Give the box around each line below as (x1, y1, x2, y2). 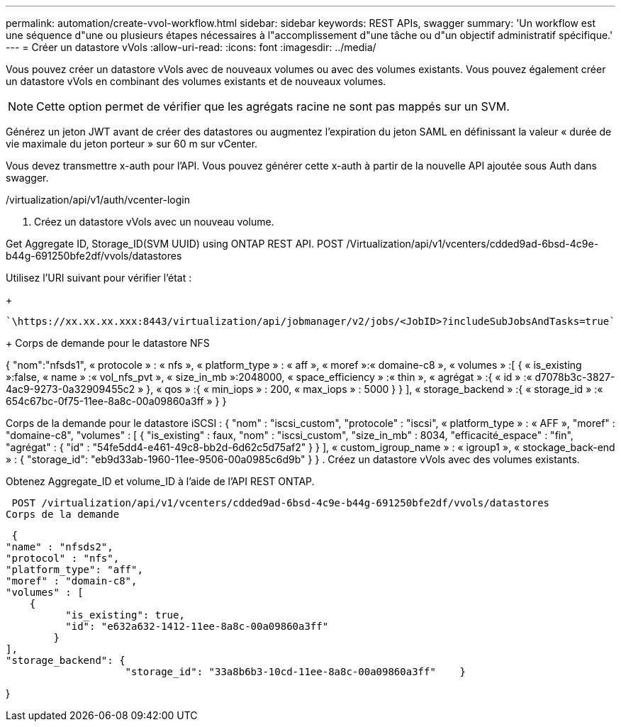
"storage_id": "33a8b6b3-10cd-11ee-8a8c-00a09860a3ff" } (125, 666, 466, 677)
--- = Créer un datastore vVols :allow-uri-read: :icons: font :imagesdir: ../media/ (6, 41, 376, 53)
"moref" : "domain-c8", (6, 575, 138, 587)
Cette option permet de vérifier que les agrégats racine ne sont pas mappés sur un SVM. (36, 99, 510, 113)
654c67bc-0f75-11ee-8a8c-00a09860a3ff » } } (6, 395, 227, 407)
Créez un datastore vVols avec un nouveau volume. (34, 216, 274, 228)
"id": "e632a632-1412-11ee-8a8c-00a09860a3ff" (65, 621, 329, 632)
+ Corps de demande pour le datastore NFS (6, 337, 210, 349)
